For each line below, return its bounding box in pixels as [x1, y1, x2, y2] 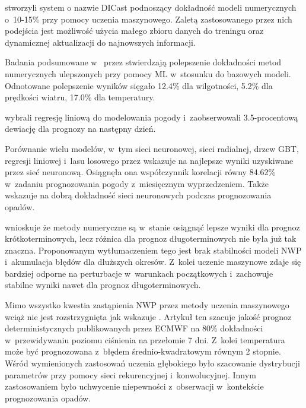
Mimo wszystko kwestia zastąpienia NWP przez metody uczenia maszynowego [5, 299, 289, 311]
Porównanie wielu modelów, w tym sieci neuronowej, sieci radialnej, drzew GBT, [5, 142, 299, 154]
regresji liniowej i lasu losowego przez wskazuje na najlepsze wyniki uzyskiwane [5, 154, 294, 166]
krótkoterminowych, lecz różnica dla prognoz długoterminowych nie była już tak [5, 232, 297, 245]
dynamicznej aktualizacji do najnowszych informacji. [5, 36, 196, 48]
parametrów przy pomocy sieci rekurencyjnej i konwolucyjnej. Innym [5, 368, 256, 381]
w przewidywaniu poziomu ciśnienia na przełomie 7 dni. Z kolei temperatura [5, 333, 285, 346]
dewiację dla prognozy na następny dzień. [5, 122, 156, 135]
